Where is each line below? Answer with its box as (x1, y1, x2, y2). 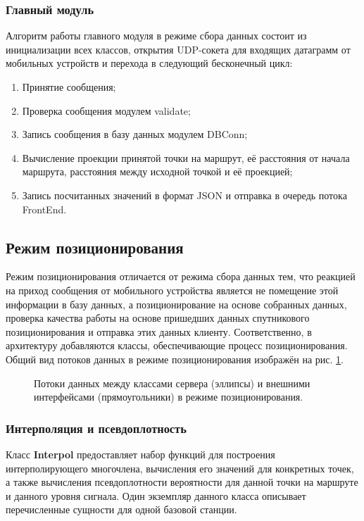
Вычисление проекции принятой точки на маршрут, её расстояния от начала (22, 150, 350, 165)
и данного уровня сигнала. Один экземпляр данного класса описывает (6, 488, 306, 503)
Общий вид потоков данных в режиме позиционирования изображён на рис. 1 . (6, 351, 344, 366)
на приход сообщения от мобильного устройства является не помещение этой (6, 282, 339, 297)
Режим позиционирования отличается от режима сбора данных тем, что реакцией (6, 269, 356, 284)
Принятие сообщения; (22, 80, 116, 94)
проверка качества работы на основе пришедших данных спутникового (6, 310, 310, 325)
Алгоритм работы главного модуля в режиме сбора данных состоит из (6, 28, 307, 43)
